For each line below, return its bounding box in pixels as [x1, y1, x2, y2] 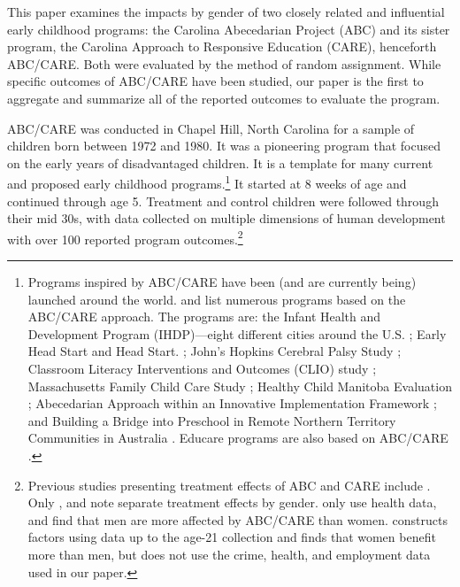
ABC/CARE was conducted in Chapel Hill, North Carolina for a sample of [7, 119, 415, 137]
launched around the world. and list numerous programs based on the [27, 290, 406, 308]
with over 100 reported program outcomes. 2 [7, 227, 243, 248]
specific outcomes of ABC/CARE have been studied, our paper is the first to [7, 72, 424, 90]
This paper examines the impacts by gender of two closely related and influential [7, 3, 445, 20]
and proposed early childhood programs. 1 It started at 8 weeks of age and [7, 172, 407, 192]
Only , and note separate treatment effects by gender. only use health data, [27, 493, 437, 512]
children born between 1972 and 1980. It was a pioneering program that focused [7, 136, 441, 155]
